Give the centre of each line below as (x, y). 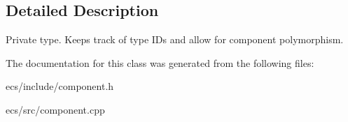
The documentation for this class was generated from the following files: (160, 62)
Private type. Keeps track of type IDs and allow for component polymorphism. (175, 39)
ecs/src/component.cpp (55, 109)
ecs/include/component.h (60, 86)
